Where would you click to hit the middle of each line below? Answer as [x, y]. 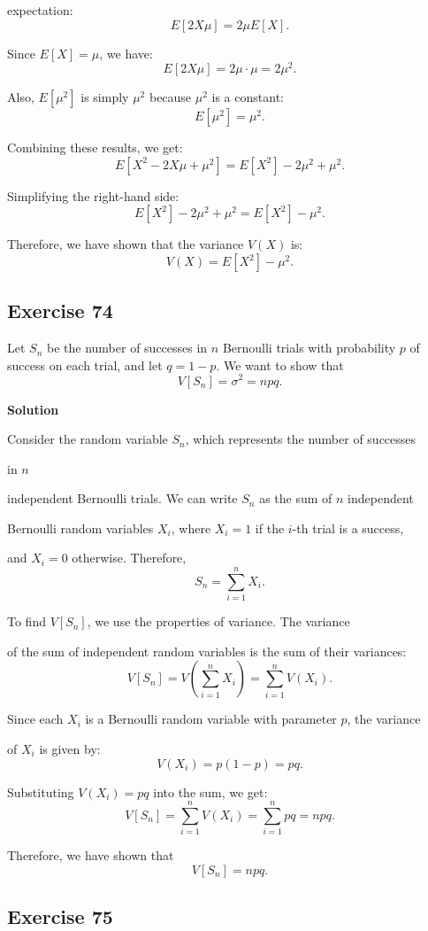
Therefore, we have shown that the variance [126, 244]
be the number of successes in [127, 348]
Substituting [41, 791]
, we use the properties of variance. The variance [218, 621]
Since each [35, 719]
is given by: [70, 748]
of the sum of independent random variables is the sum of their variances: [207, 651]
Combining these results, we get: [95, 147]
